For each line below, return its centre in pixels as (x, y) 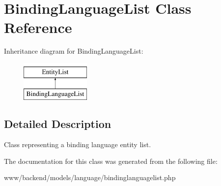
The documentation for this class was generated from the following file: (111, 161)
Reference (38, 27)
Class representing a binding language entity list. (78, 144)
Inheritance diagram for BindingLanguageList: (74, 51)
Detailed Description (58, 124)
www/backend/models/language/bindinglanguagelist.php (90, 177)
